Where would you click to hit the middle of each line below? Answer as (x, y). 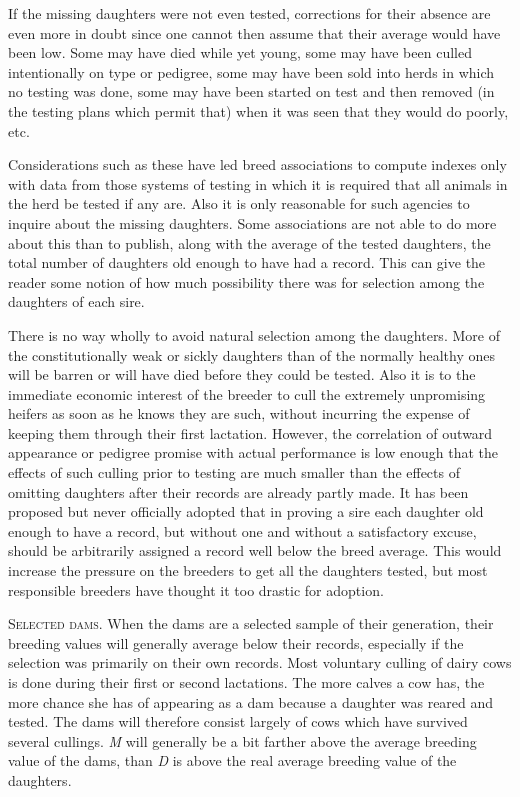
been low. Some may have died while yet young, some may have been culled (240, 52)
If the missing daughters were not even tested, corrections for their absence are (249, 13)
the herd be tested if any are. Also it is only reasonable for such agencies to (239, 203)
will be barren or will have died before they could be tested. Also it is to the (242, 374)
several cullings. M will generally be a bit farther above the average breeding (242, 740)
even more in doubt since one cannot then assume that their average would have (254, 32)
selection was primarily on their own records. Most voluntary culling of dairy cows (260, 662)
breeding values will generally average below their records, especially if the (236, 642)
